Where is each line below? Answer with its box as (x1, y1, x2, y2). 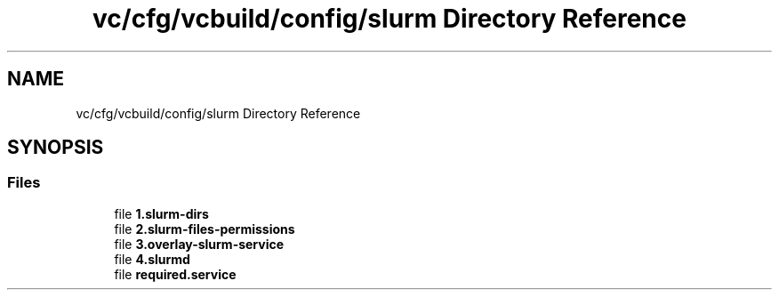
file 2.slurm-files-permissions (114, 221, 295, 237)
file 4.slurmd (114, 251, 190, 267)
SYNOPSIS (7, 136, 104, 159)
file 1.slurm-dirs (114, 205, 209, 221)
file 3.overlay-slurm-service (114, 236, 285, 252)
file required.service (114, 266, 237, 282)
